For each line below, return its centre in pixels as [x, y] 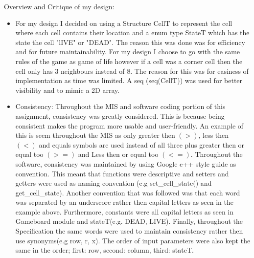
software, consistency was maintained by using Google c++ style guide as [126, 163]
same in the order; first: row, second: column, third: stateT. [104, 250]
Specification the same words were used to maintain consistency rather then [129, 231]
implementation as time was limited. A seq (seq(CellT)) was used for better [129, 80]
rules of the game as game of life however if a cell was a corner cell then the [129, 61]
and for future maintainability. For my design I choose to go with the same [128, 52]
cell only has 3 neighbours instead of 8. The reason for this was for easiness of [132, 71]
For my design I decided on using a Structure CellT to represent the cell [124, 23]
